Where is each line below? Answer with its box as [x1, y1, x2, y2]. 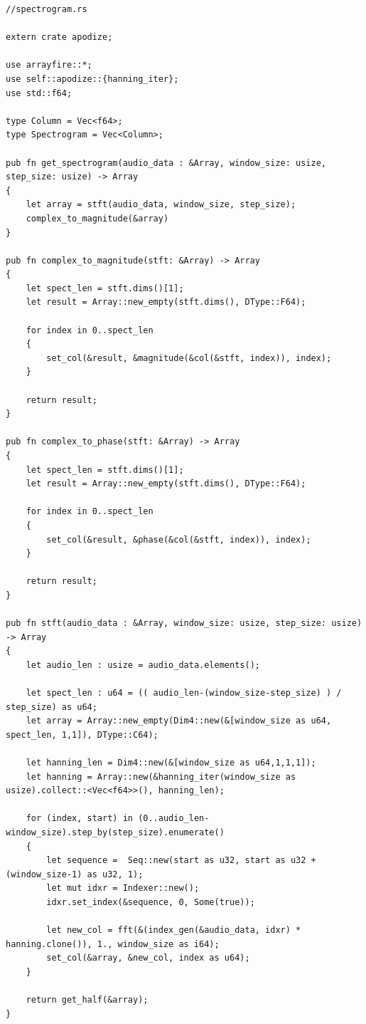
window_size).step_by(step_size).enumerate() [6, 827, 225, 838]
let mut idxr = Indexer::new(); [46, 883, 200, 894]
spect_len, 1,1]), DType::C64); [6, 729, 158, 740]
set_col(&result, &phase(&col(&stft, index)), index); [46, 534, 311, 545]
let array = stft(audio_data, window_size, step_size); [26, 199, 296, 210]
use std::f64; [6, 88, 72, 98]
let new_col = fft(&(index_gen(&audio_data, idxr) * [46, 925, 301, 936]
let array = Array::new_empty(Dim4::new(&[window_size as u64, [26, 716, 332, 726]
